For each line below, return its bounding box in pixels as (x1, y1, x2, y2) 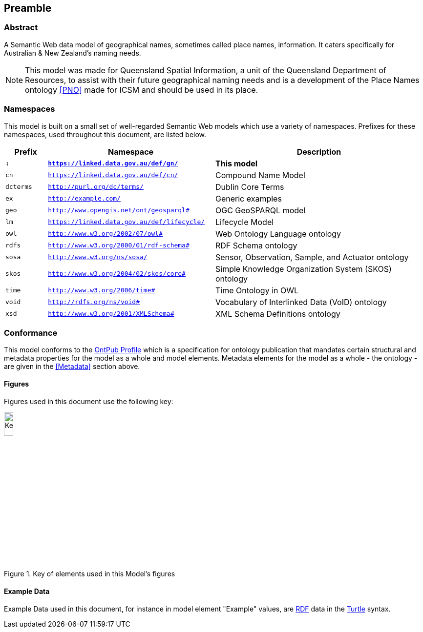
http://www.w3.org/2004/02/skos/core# (48, 270, 186, 278)
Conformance (4, 327, 58, 338)
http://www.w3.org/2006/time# (48, 286, 155, 294)
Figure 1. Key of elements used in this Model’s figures (4, 570, 175, 578)
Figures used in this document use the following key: (4, 397, 173, 406)
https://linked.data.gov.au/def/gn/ (48, 160, 178, 167)
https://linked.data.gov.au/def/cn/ (48, 171, 178, 179)
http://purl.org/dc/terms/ (48, 183, 144, 191)
